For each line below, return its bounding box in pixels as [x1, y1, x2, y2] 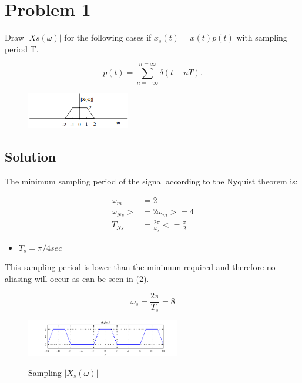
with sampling [236, 31, 287, 43]
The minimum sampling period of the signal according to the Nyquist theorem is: [5, 175, 298, 187]
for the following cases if [64, 31, 152, 43]
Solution [5, 147, 56, 166]
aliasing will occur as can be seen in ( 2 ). [5, 272, 149, 284]
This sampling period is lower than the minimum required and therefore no [5, 261, 276, 273]
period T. [5, 42, 39, 55]
